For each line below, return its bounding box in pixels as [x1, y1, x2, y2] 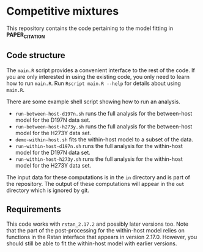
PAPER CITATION [6, 31, 45, 40]
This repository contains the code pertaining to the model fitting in [6, 24, 173, 32]
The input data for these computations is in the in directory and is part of [6, 173, 191, 181]
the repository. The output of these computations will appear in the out [6, 180, 185, 187]
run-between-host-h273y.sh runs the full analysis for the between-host [15, 122, 193, 130]
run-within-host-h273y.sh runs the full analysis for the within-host [15, 155, 183, 163]
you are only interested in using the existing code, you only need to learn [6, 73, 190, 80]
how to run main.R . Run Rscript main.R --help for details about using [6, 80, 182, 87]
